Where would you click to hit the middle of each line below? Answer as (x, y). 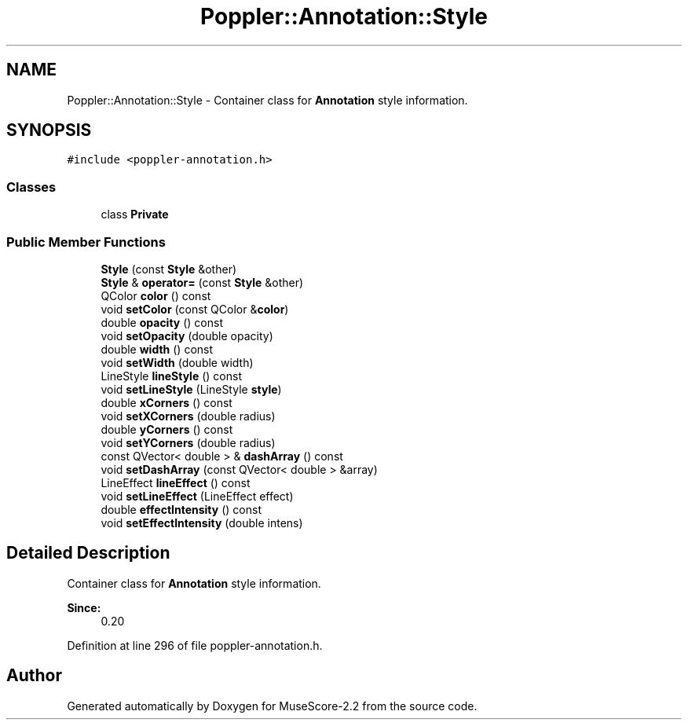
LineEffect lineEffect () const (176, 482)
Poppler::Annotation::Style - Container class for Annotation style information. (267, 100)
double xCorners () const (167, 402)
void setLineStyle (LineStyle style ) (191, 389)
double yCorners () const (167, 429)
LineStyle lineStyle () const (171, 376)
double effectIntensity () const (181, 509)
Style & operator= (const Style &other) (202, 282)
